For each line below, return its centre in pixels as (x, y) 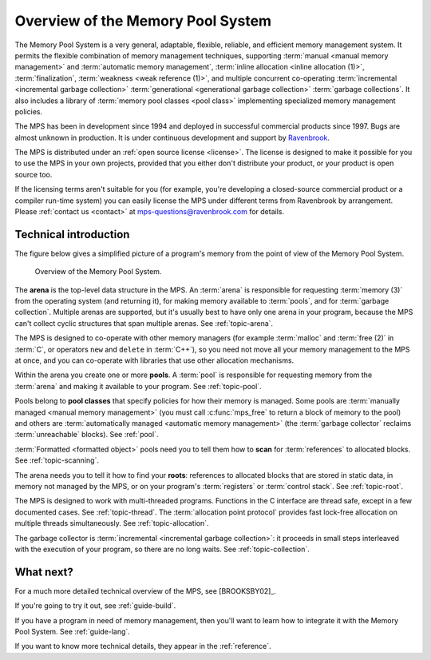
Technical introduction (72, 235)
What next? (44, 572)
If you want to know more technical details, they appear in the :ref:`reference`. (143, 646)
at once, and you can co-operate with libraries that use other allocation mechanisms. (154, 360)
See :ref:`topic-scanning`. (57, 460)
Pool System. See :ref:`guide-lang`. (73, 631)
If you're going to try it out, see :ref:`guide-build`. (95, 606)
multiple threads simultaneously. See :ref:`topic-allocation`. (112, 523)
